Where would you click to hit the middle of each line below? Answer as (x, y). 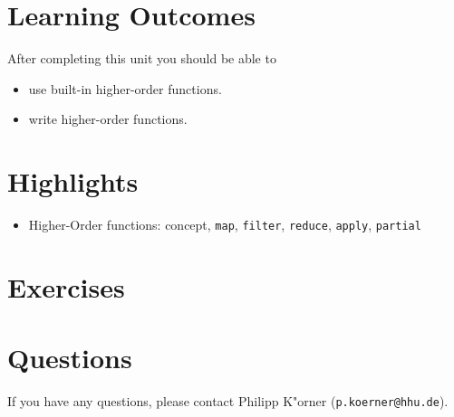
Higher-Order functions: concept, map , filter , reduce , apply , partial (225, 225)
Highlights (73, 181)
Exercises (66, 286)
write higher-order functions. (108, 119)
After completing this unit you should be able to (142, 58)
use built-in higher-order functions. (125, 88)
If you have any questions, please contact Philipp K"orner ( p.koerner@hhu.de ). (228, 401)
